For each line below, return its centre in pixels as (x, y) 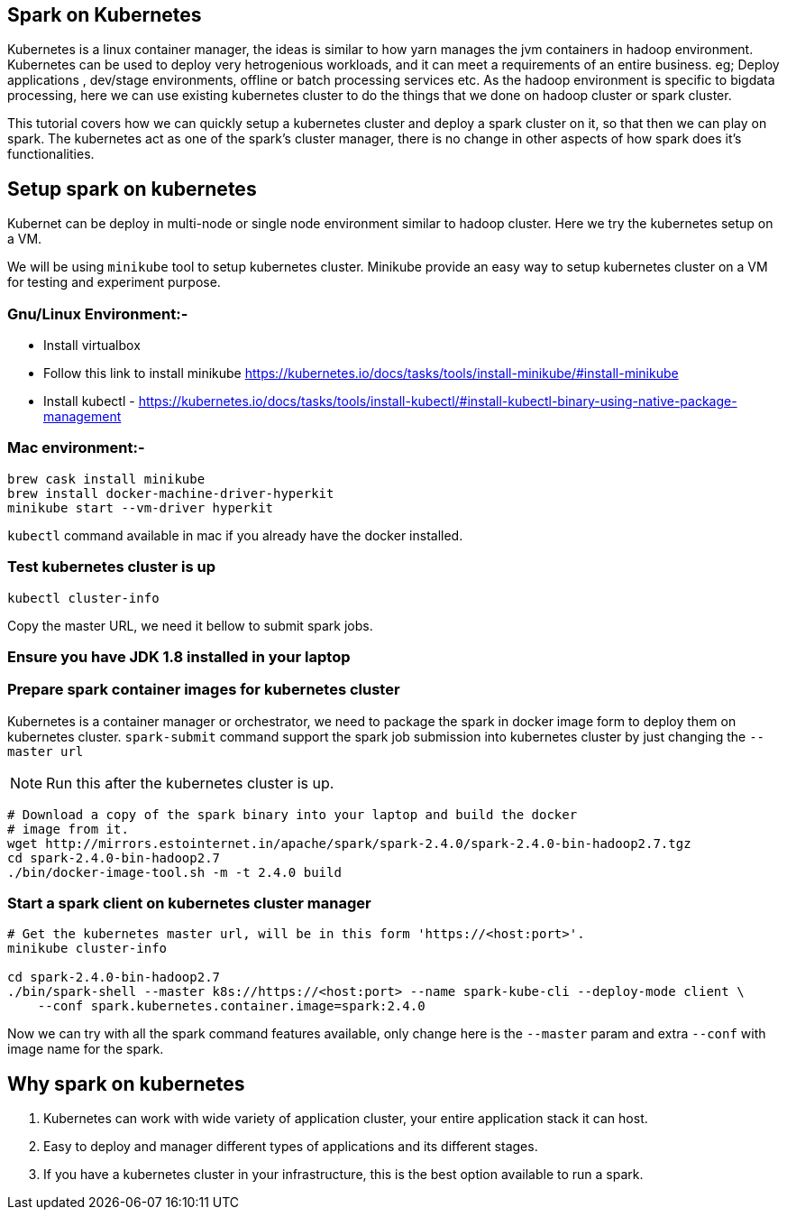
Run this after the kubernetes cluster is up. (190, 783)
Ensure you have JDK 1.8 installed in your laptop (179, 656)
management (82, 417)
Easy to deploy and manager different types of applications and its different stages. (291, 1147)
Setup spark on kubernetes (132, 189)
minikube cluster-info (87, 949)
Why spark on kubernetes (126, 1083)
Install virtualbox (92, 346)
